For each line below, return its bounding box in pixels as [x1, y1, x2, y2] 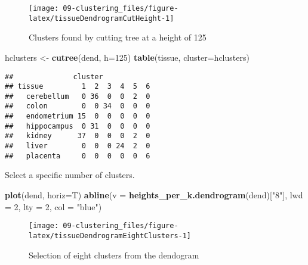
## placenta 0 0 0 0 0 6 [5, 151, 150, 160]
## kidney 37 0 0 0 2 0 [5, 132, 150, 141]
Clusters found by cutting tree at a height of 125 [29, 31, 207, 43]
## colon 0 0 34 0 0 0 [5, 102, 150, 111]
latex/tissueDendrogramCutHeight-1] [29, 14, 174, 23]
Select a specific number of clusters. [5, 169, 135, 181]
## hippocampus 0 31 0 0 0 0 [5, 121, 150, 130]
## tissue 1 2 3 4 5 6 [5, 82, 150, 91]
